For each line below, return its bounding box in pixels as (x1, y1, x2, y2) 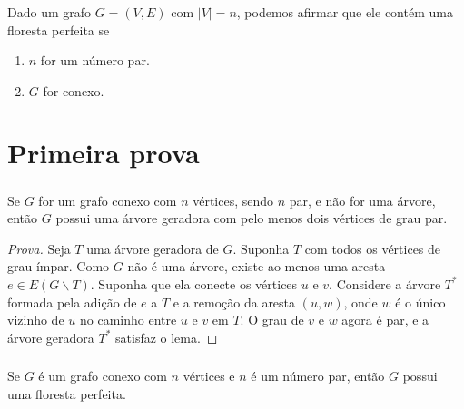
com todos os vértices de (304, 239, 441, 258)
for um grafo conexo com (38, 190, 177, 209)
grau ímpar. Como (7, 257, 110, 276)
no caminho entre (79, 310, 177, 329)
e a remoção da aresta (173, 292, 296, 311)
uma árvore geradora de (86, 239, 219, 258)
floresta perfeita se (7, 20, 110, 39)
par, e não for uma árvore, (289, 190, 436, 209)
